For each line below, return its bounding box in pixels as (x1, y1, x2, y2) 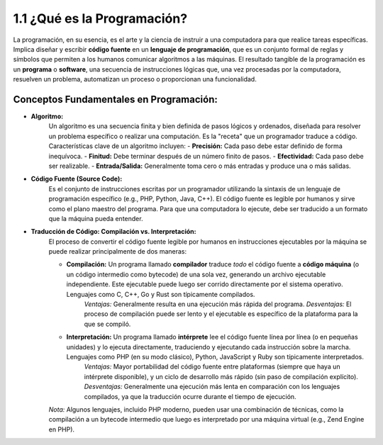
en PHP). (48, 425, 74, 434)
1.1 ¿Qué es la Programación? (13, 11, 188, 26)
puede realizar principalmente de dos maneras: (48, 247, 187, 256)
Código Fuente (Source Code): (30, 174, 123, 184)
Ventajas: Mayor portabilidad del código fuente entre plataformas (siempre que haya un (84, 362, 340, 371)
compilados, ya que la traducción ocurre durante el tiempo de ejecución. (84, 392, 297, 400)
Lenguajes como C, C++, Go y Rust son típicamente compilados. (66, 290, 255, 298)
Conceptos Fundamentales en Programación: (13, 93, 218, 106)
